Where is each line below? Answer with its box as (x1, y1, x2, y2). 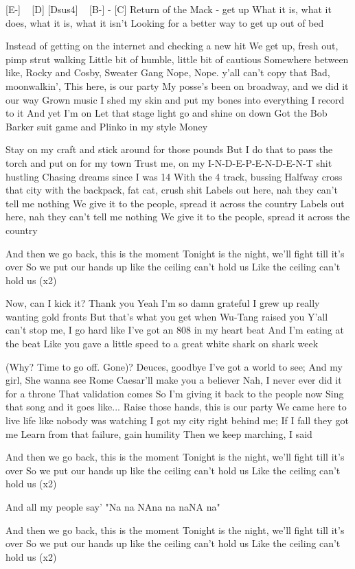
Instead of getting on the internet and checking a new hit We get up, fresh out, (5, 38, 339, 53)
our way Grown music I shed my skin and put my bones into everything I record (5, 92, 345, 106)
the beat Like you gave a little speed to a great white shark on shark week (5, 336, 319, 351)
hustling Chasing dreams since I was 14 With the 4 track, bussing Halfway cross (5, 169, 343, 183)
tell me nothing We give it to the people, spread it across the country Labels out (5, 196, 345, 210)
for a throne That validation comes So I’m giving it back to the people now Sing (5, 386, 344, 400)
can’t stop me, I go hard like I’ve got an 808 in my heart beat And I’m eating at (5, 323, 344, 337)
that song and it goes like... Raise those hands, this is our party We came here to (5, 399, 347, 414)
